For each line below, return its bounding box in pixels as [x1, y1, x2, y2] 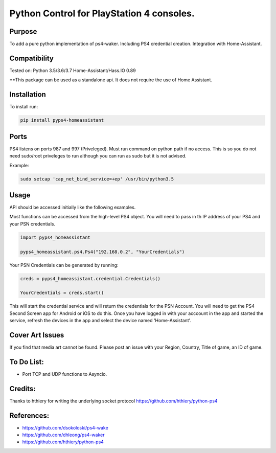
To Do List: [9, 357, 44, 366]
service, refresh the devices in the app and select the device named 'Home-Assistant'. [9, 318, 192, 324]
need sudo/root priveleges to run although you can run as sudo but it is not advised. [9, 153, 187, 159]
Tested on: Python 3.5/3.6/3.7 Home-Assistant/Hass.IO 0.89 [9, 67, 136, 74]
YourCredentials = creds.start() [20, 290, 104, 296]
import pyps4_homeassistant [20, 234, 90, 240]
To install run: [9, 104, 38, 110]
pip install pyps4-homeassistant [20, 118, 104, 123]
